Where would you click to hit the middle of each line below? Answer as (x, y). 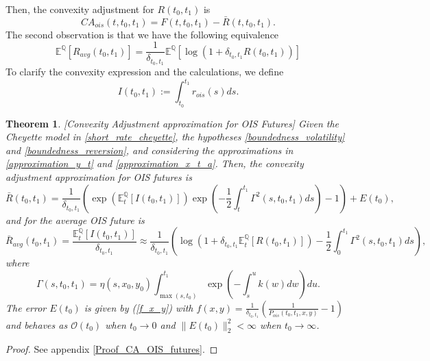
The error (26, 307)
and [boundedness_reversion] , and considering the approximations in (150, 150)
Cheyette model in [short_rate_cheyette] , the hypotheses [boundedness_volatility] (175, 137)
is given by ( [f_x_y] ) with (139, 307)
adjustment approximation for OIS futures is (99, 177)
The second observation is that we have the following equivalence (142, 34)
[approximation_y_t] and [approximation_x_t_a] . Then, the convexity (155, 163)
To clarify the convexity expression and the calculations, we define (145, 72)
